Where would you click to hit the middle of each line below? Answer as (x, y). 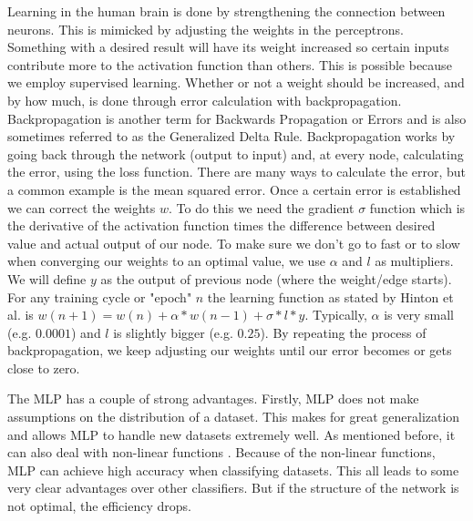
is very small (419, 315)
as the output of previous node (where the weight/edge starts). (276, 278)
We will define (47, 278)
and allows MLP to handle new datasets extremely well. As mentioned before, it (231, 434)
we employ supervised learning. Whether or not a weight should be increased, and (236, 82)
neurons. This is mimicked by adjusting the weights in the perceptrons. (206, 29)
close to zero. (44, 368)
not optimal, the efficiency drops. (99, 506)
